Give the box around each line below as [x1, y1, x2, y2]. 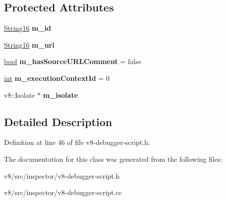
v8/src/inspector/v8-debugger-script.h [4, 170, 120, 181]
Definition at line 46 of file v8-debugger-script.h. [4, 137, 150, 147]
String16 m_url [4, 39, 55, 50]
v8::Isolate [4, 89, 35, 100]
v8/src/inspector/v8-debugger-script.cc [4, 187, 122, 198]
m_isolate [43, 89, 78, 100]
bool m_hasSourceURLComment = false [4, 56, 141, 67]
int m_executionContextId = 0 [4, 72, 110, 83]
